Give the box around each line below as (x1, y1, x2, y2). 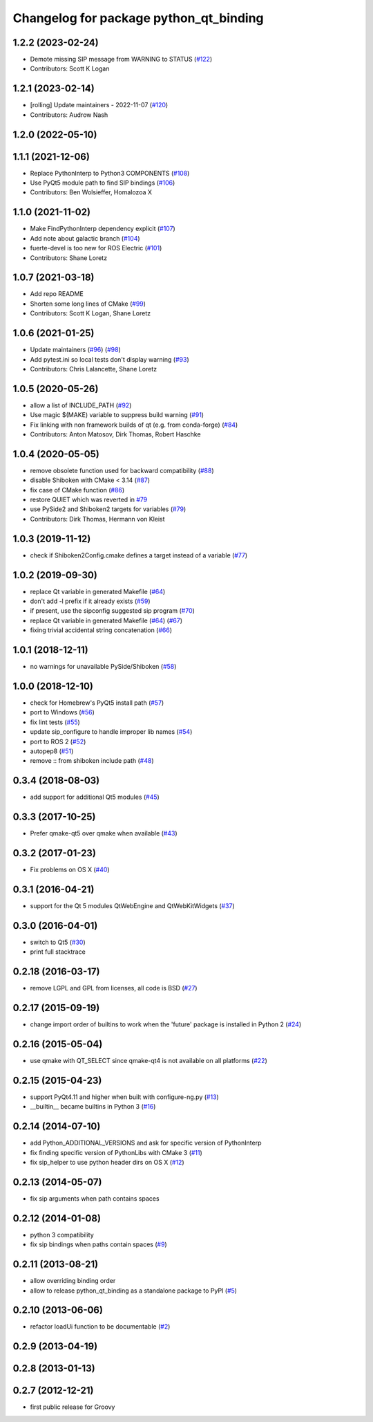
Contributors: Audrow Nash (30, 111, 108, 119)
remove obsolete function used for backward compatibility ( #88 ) (30, 466, 214, 474)
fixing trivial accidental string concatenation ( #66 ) (30, 626, 173, 634)
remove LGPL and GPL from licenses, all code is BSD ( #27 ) (30, 984, 198, 992)
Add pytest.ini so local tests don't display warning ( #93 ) (30, 355, 189, 363)
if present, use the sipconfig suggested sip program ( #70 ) (30, 607, 195, 615)
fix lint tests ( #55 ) (30, 718, 81, 726)
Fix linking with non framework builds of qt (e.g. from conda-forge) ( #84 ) (30, 421, 238, 429)
